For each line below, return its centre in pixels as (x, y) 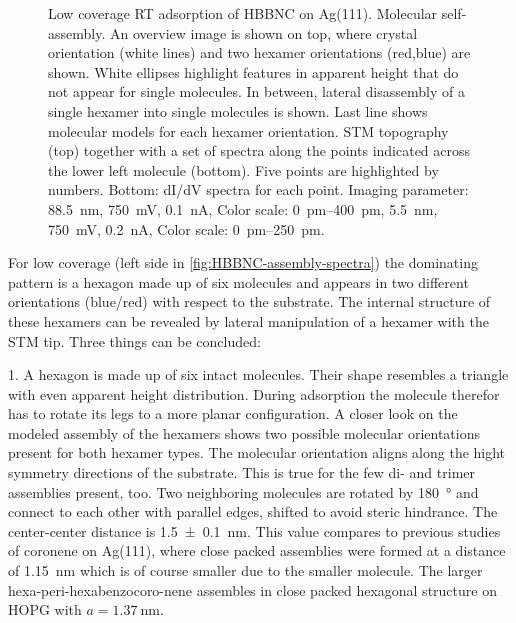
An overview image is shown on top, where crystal (263, 32)
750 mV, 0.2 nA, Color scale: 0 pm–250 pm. (186, 228)
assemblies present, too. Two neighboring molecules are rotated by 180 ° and (243, 491)
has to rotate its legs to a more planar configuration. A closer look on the (233, 413)
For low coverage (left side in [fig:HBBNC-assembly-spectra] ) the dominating (243, 262)
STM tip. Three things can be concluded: (134, 340)
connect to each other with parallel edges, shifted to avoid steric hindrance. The (253, 511)
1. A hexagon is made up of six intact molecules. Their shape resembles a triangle (258, 374)
